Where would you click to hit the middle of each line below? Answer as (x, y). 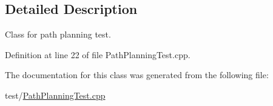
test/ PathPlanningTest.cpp (55, 95)
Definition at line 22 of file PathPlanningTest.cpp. (98, 54)
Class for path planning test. (58, 34)
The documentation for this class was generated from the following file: (137, 75)
